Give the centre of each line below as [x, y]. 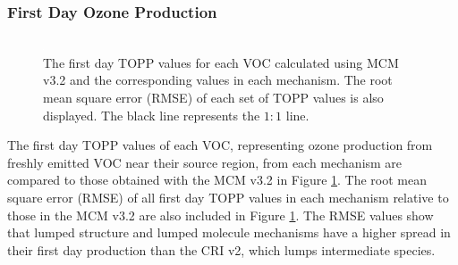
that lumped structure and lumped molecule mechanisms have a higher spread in [229, 232]
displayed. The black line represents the [152, 115]
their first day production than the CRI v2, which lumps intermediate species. [221, 249]
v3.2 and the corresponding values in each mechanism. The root [218, 80]
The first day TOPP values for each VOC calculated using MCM [221, 62]
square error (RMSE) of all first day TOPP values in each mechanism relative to [228, 197]
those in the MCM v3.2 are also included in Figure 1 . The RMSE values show [221, 215]
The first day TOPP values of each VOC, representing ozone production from [220, 145]
